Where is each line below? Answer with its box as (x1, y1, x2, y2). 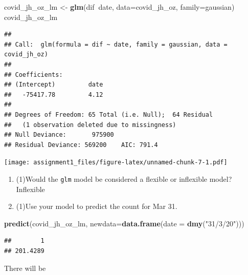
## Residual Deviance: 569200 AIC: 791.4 (4, 141, 158, 149)
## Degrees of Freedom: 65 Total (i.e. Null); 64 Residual (4, 111, 213, 118)
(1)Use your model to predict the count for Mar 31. (16, 201, 177, 211)
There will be (4, 262, 46, 273)
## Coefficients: (4, 71, 63, 78)
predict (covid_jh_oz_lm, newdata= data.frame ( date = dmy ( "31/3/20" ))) (4, 218, 244, 228)
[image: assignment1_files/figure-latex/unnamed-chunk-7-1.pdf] (4, 159, 228, 166)
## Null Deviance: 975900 (4, 131, 114, 139)
